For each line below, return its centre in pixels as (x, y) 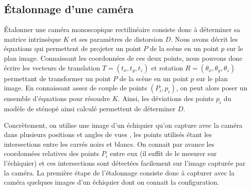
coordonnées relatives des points (51, 153)
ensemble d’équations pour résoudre (57, 98)
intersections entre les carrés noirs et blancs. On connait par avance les (109, 144)
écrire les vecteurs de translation (52, 67)
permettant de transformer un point (57, 78)
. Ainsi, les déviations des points (166, 98)
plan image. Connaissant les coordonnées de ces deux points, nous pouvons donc (123, 58)
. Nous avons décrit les (204, 39)
